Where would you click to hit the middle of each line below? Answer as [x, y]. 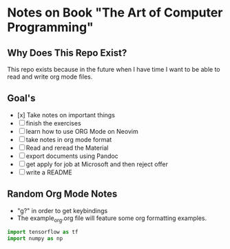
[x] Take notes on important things [66, 114]
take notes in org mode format [69, 139]
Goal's [21, 98]
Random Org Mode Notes [62, 194]
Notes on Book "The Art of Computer [115, 13]
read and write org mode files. [50, 77]
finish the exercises [53, 123]
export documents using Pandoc [72, 156]
